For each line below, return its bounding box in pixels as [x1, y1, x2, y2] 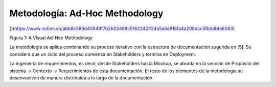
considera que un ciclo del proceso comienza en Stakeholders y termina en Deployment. [9, 51, 197, 57]
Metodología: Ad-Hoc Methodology [9, 8, 164, 19]
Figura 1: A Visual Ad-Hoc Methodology [9, 35, 93, 41]
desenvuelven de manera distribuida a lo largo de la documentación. [9, 74, 154, 81]
